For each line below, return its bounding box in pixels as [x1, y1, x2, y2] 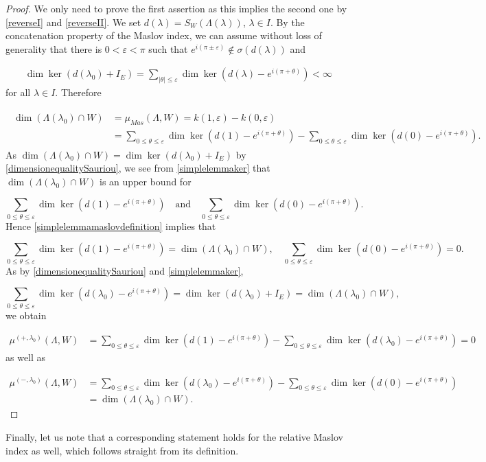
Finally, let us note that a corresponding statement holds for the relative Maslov [5, 429, 343, 443]
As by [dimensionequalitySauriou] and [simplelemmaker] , [5, 263, 244, 277]
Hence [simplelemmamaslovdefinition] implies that [5, 218, 216, 233]
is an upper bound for [100, 174, 192, 188]
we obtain [5, 308, 47, 322]
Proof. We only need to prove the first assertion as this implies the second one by [5, 1, 347, 15]
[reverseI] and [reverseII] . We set [5, 14, 141, 29]
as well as [5, 349, 46, 364]
